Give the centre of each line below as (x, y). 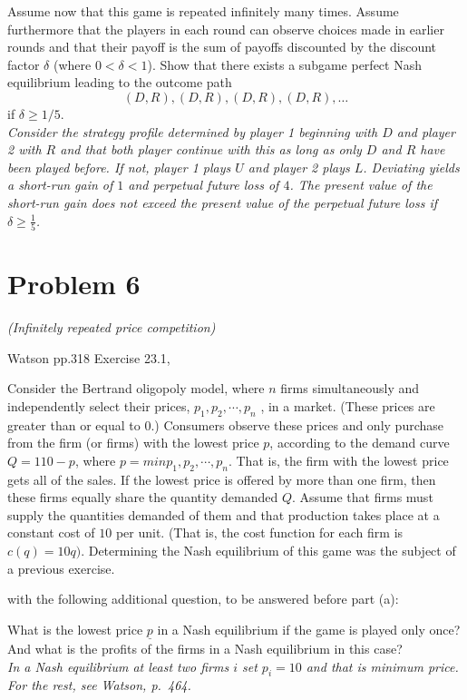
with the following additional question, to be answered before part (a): (203, 599)
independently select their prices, (99, 405)
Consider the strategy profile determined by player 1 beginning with (193, 131)
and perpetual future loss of (204, 185)
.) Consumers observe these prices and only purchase (297, 424)
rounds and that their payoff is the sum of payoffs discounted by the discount (222, 47)
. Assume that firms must (362, 497)
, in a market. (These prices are (348, 405)
